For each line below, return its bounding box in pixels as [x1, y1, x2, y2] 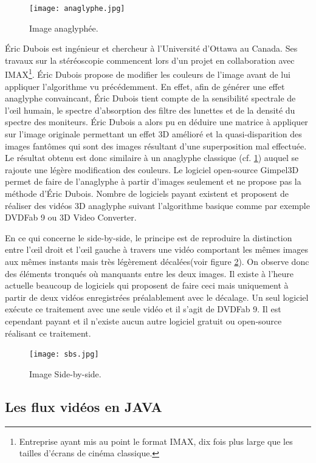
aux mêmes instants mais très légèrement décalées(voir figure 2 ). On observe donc [5, 255, 309, 267]
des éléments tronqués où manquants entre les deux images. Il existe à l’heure [5, 267, 294, 280]
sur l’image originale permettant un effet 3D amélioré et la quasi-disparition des [5, 128, 302, 140]
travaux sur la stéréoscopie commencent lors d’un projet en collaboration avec [5, 53, 295, 66]
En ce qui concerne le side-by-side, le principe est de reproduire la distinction [5, 231, 292, 244]
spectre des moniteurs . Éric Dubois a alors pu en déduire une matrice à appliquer [5, 115, 308, 128]
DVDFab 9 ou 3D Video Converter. [5, 211, 137, 224]
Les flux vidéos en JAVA [5, 397, 162, 416]
